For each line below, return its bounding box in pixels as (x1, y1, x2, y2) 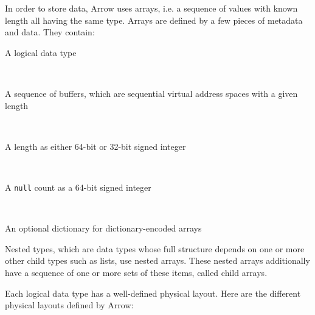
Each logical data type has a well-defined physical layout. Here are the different (5, 286, 301, 299)
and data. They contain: (5, 26, 95, 38)
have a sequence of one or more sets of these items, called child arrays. (5, 266, 268, 278)
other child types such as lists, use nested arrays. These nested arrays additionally (5, 254, 310, 267)
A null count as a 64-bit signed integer (5, 180, 151, 193)
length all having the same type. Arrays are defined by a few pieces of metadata (5, 13, 303, 26)
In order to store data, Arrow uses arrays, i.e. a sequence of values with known (5, 2, 298, 14)
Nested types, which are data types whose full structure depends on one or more (5, 242, 305, 255)
